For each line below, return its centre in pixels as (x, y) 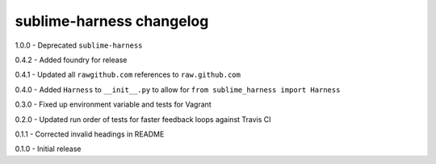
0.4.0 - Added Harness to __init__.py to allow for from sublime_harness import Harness (178, 90)
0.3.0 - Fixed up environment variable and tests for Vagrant (113, 104)
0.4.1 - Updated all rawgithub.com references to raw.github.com (128, 75)
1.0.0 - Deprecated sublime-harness (79, 45)
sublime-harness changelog (112, 21)
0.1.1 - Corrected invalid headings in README (90, 134)
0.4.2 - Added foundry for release (71, 60)
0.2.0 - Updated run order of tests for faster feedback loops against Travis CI (143, 119)
